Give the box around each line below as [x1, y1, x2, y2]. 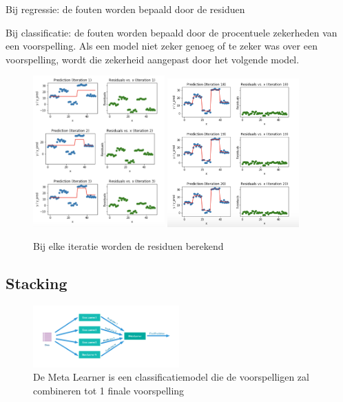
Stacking [6, 273, 67, 294]
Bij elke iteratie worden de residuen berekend [33, 239, 224, 253]
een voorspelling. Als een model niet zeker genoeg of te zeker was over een [6, 39, 318, 53]
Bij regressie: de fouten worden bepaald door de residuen [6, 2, 245, 16]
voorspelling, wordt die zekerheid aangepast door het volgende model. [6, 52, 300, 66]
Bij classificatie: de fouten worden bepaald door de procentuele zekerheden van [6, 25, 337, 39]
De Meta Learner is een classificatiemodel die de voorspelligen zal [33, 370, 309, 384]
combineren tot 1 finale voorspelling [33, 383, 185, 397]
